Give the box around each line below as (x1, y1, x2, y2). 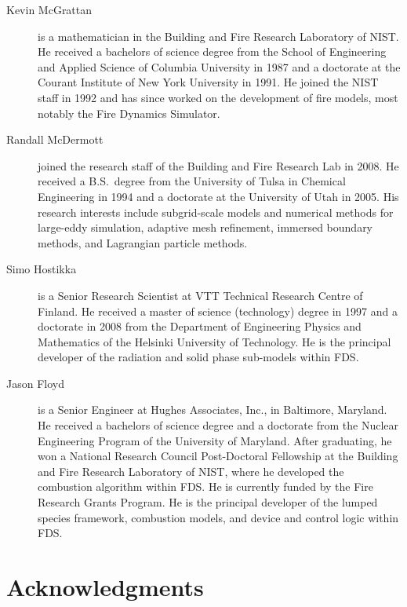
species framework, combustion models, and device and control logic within (38, 509, 399, 525)
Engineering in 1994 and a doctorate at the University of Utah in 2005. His (38, 188, 399, 204)
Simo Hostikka (6, 261, 77, 277)
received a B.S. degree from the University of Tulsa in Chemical (38, 173, 346, 189)
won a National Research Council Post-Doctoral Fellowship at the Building (38, 448, 398, 464)
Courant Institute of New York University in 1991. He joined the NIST (38, 74, 379, 90)
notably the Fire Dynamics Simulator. (38, 104, 220, 121)
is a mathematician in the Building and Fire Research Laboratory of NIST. (38, 27, 399, 44)
